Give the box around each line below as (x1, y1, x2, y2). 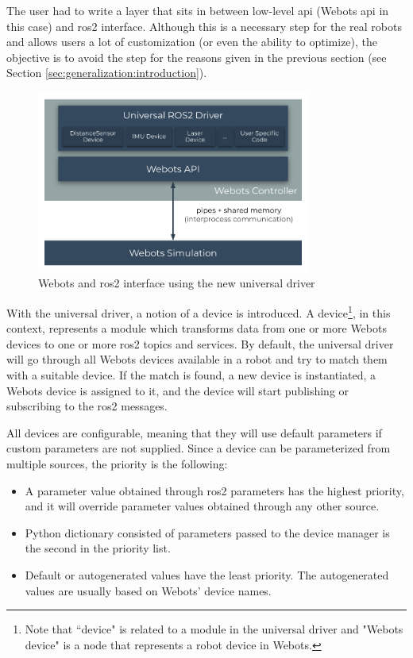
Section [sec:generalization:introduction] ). (6, 64, 207, 81)
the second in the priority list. (25, 540, 171, 556)
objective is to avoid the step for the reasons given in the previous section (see (6, 48, 387, 65)
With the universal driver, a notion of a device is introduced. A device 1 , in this (6, 302, 391, 321)
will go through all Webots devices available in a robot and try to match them (6, 351, 388, 367)
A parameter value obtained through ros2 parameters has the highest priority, (25, 482, 404, 498)
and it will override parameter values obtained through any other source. (25, 498, 380, 514)
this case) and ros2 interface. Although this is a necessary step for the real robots (6, 17, 402, 34)
